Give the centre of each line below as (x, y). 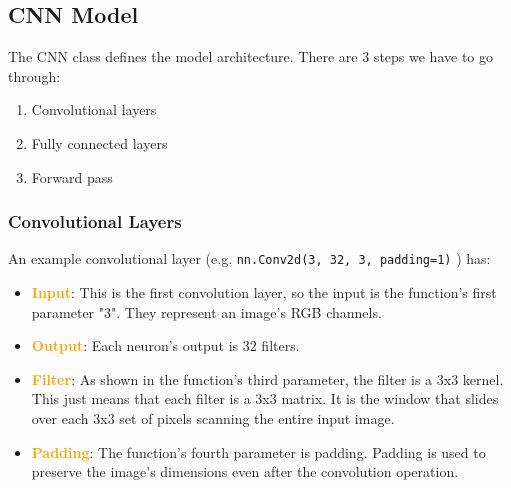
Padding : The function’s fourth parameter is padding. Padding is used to (258, 451)
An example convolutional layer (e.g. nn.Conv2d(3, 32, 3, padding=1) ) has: (249, 258)
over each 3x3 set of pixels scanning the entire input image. (213, 418)
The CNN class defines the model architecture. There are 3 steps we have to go (250, 56)
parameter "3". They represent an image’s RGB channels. (206, 311)
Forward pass (72, 176)
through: (34, 75)
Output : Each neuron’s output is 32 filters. (165, 345)
